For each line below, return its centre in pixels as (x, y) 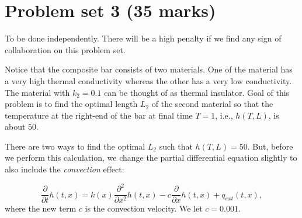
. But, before (270, 146)
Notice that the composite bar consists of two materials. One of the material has (149, 69)
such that (176, 146)
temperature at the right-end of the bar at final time (99, 115)
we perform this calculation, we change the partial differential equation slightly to (151, 158)
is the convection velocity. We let (144, 208)
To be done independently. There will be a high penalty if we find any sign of (143, 38)
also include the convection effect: (65, 169)
